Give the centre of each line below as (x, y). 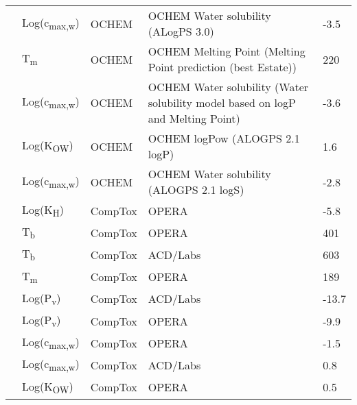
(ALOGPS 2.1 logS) (196, 189)
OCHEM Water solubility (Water (228, 87)
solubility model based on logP (222, 102)
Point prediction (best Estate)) (222, 67)
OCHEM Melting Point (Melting (227, 51)
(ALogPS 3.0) (181, 31)
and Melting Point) (194, 118)
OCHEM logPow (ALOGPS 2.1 (224, 138)
